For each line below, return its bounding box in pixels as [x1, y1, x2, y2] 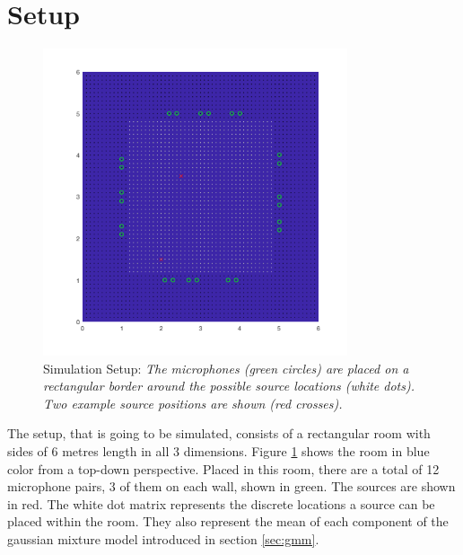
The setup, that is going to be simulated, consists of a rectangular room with [7, 424, 431, 443]
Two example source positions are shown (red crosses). [43, 393, 343, 412]
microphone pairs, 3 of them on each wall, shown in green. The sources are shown [7, 477, 456, 496]
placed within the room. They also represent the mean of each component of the [7, 512, 449, 531]
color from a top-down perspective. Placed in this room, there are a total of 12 [7, 459, 440, 478]
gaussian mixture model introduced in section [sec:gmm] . [7, 530, 319, 549]
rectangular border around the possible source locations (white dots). [43, 376, 415, 395]
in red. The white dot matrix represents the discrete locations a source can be [7, 494, 435, 513]
